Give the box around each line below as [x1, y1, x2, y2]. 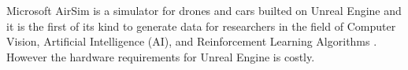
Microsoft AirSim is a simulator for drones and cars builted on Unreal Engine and [6, 2, 402, 18]
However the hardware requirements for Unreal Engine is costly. [6, 48, 315, 64]
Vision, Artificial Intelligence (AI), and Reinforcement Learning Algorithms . [6, 33, 377, 50]
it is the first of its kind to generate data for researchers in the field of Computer [6, 17, 396, 34]
